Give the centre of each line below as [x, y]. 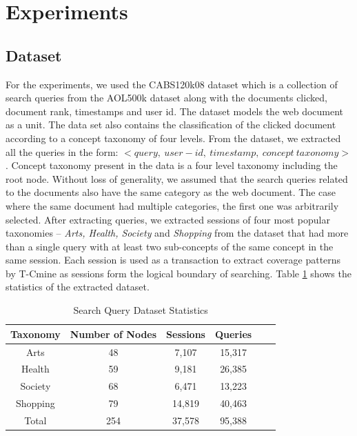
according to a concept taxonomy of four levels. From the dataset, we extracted [173, 138]
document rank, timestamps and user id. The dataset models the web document [175, 111]
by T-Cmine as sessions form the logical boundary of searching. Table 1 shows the [178, 273]
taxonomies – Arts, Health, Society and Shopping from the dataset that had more [177, 233]
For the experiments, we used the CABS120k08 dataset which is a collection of [172, 84]
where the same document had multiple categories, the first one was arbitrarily [172, 205]
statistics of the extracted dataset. [78, 287]
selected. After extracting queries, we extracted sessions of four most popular [168, 219]
